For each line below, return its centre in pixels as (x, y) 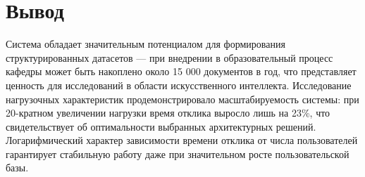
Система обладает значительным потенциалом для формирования (146, 44)
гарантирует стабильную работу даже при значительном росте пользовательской (178, 153)
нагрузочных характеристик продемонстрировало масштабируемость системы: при (182, 99)
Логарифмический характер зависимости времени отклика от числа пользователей (182, 140)
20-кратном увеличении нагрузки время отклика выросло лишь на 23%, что (168, 113)
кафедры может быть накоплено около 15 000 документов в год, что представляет (181, 71)
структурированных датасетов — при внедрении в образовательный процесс (169, 57)
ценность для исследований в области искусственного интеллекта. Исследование (179, 85)
